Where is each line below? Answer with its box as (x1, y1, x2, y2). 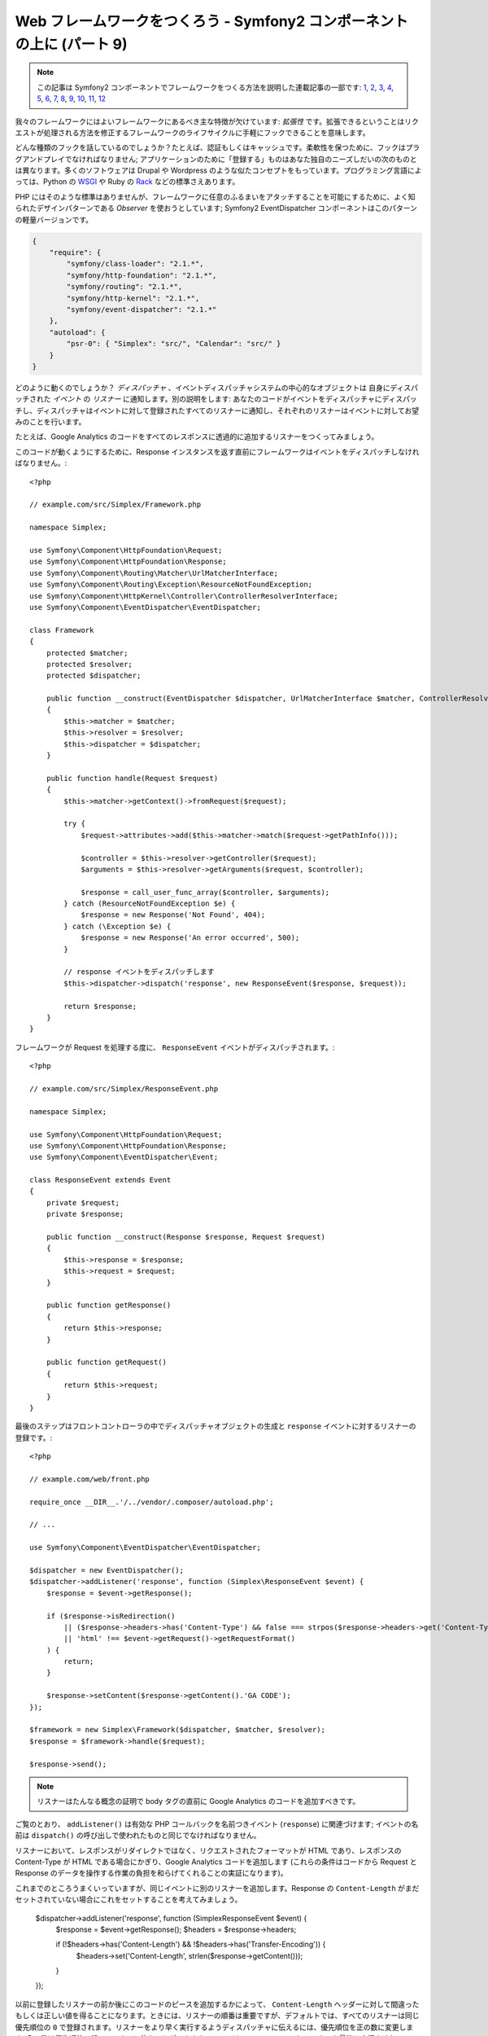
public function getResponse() (46, 1301, 172, 1310)
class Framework (29, 625, 94, 634)
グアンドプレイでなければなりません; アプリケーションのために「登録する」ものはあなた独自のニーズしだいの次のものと (15, 154, 418, 164)
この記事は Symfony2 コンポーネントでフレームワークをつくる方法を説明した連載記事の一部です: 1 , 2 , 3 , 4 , (37, 82, 394, 92)
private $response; (46, 1209, 124, 1219)
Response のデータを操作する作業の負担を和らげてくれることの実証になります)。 (15, 1868, 288, 1878)
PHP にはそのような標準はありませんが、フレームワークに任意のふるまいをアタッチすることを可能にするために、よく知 (15, 191, 416, 201)
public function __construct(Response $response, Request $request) (46, 1232, 325, 1242)
